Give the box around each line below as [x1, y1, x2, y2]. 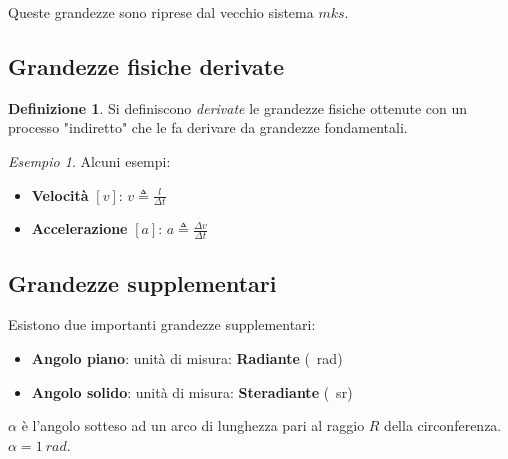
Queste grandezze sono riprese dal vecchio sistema [8, 2, 314, 22]
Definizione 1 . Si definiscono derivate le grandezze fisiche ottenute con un [8, 97, 468, 118]
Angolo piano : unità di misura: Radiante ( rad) [31, 348, 343, 369]
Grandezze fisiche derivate [8, 50, 285, 81]
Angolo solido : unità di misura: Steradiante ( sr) [31, 381, 353, 402]
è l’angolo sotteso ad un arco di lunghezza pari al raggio [21, 415, 365, 436]
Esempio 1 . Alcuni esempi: [8, 150, 171, 171]
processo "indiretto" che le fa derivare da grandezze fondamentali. [8, 117, 408, 138]
